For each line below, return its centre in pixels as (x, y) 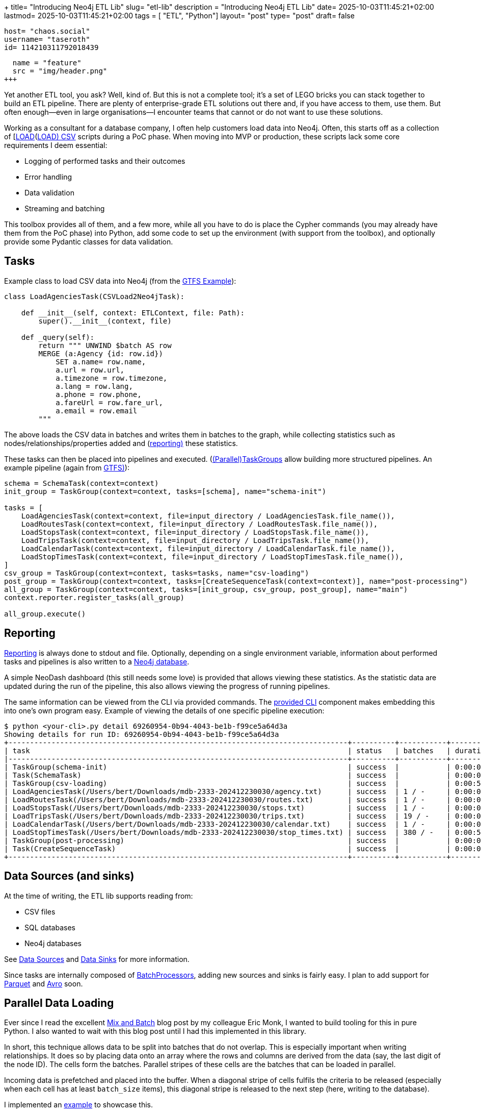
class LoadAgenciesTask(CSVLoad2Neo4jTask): (95, 296)
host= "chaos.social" (47, 31)
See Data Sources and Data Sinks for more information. (97, 959)
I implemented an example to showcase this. (78, 1105)
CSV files (40, 911)
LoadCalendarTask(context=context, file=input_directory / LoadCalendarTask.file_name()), (208, 548)
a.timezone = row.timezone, (112, 378)
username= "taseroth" (47, 39)
